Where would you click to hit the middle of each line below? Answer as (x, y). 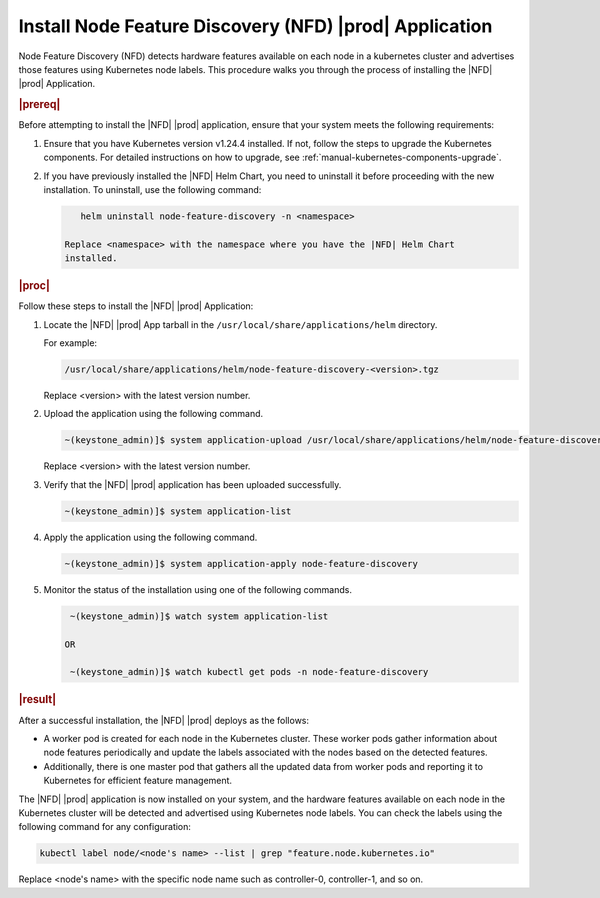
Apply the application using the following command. (150, 537)
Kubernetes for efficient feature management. (138, 781)
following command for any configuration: (105, 827)
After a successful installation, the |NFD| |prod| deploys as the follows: (164, 720)
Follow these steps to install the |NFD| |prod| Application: (136, 306)
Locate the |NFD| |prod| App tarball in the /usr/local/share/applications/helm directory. (240, 324)
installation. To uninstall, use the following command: (152, 189)
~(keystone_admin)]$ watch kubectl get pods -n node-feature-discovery (249, 672)
